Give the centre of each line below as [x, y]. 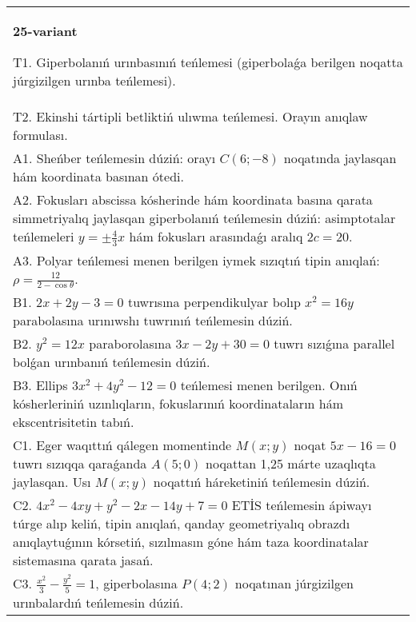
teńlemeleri [44, 236]
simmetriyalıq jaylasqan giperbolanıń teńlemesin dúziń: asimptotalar [204, 218]
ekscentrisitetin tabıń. [74, 422]
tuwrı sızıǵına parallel [334, 344]
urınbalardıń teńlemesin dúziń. [98, 602]
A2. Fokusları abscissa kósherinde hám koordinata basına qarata [193, 199]
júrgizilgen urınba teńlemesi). [94, 80]
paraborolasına [130, 344]
